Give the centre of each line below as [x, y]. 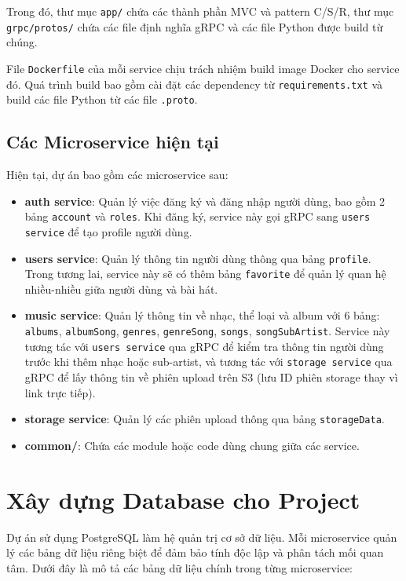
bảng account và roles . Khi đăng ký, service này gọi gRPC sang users [198, 216]
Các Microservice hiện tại [113, 142]
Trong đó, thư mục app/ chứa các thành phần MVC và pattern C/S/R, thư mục [200, 11]
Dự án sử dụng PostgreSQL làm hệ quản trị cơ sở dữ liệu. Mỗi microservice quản [202, 537]
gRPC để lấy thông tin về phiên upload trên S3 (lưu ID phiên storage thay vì [211, 377]
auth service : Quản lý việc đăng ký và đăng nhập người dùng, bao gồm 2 [205, 201]
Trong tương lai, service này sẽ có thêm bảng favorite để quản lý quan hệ [205, 274]
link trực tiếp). [60, 392]
